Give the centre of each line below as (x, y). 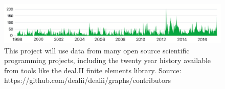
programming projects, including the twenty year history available (108, 60)
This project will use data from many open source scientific (97, 50)
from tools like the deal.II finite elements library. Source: (93, 70)
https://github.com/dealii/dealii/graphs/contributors (87, 80)
